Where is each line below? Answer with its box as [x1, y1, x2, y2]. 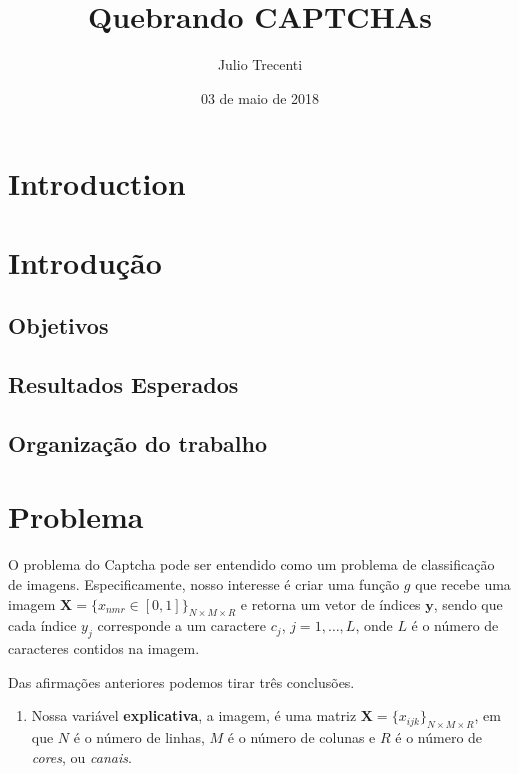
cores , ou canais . [31, 746, 132, 767]
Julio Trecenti [217, 54, 303, 75]
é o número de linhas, [73, 727, 205, 748]
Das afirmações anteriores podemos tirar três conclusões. [8, 671, 355, 692]
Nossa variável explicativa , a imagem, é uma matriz [31, 705, 357, 726]
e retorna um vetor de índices [240, 593, 421, 614]
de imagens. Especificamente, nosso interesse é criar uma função [8, 573, 400, 594]
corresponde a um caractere [97, 615, 267, 636]
